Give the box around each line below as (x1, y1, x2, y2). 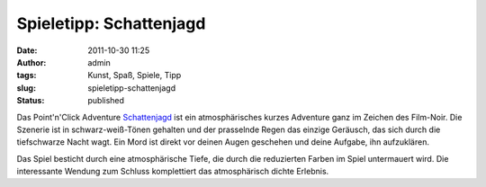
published (87, 95, 125, 106)
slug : (16, 82, 36, 93)
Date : (16, 45, 38, 56)
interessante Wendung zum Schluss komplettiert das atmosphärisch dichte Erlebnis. (16, 166, 329, 177)
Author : (16, 57, 47, 67)
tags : (16, 70, 37, 81)
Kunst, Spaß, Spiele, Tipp (87, 70, 182, 81)
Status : (16, 95, 45, 106)
